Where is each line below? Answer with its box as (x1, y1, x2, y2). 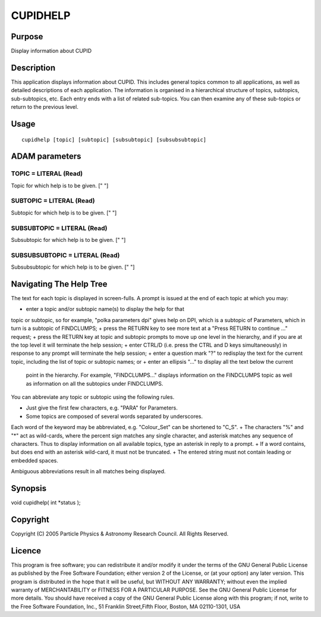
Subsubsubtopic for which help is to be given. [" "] (11, 263, 135, 270)
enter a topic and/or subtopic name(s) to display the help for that (26, 306, 184, 313)
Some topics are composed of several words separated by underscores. (26, 413, 203, 420)
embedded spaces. (11, 457, 59, 464)
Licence (11, 546, 42, 556)
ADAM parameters (11, 152, 81, 162)
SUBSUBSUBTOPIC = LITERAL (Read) (11, 251, 120, 259)
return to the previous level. (11, 103, 78, 111)
